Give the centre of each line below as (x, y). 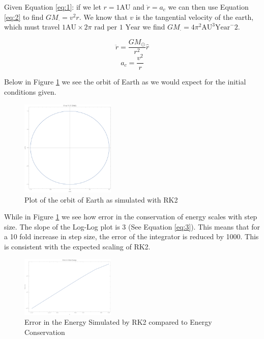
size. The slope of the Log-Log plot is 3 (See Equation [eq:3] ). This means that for (132, 226)
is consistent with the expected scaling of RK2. (77, 247)
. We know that (103, 17)
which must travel (32, 27)
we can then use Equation (208, 7)
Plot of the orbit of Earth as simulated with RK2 (101, 199)
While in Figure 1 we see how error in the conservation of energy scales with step (131, 217)
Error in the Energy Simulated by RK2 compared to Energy (118, 322)
